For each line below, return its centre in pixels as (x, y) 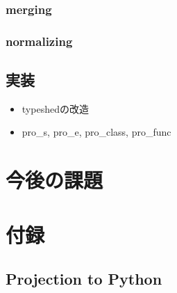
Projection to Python (84, 279)
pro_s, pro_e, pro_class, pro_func (96, 132)
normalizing (39, 41)
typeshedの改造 (55, 108)
